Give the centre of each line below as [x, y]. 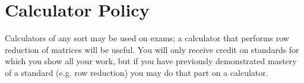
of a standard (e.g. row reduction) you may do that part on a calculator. [137, 72]
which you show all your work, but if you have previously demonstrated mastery [151, 61]
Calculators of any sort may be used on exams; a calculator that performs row [147, 38]
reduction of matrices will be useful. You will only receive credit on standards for [152, 49]
